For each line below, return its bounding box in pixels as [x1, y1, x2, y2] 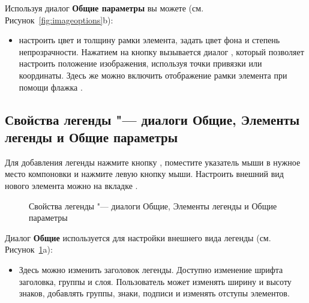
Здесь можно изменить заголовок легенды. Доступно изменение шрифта [19, 263, 283, 275]
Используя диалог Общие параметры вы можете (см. [5, 2, 204, 14]
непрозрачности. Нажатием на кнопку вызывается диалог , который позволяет [19, 45, 304, 58]
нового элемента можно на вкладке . [5, 179, 138, 191]
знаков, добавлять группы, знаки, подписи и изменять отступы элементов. [19, 287, 290, 299]
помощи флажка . [19, 80, 83, 93]
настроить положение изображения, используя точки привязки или [19, 57, 262, 70]
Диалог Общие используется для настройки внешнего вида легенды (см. [5, 231, 271, 244]
